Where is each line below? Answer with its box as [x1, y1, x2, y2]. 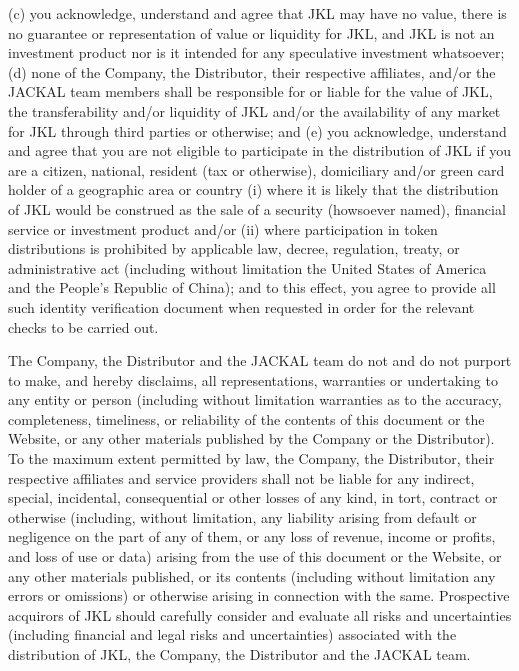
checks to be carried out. [8, 316, 159, 337]
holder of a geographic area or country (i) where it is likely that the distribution [8, 179, 499, 200]
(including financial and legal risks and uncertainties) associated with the [8, 624, 457, 645]
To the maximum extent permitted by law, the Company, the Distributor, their [8, 448, 495, 469]
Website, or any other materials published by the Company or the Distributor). [8, 428, 495, 449]
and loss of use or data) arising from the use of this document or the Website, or [8, 546, 502, 567]
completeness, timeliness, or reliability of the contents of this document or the [8, 408, 485, 429]
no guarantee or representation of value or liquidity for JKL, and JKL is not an [8, 22, 495, 43]
